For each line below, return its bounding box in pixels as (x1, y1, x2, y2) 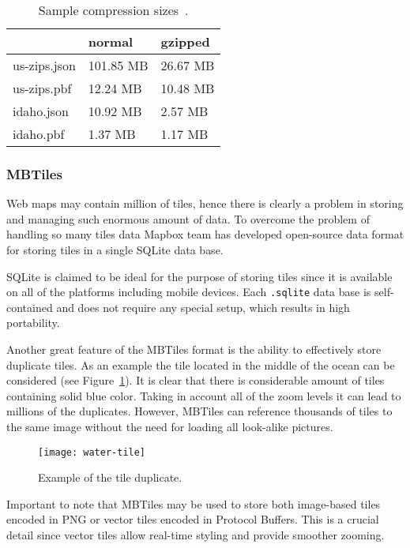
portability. (6, 314, 60, 331)
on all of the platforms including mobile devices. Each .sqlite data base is (6, 283, 371, 300)
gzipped (160, 32, 210, 51)
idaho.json (13, 102, 69, 120)
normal (88, 32, 134, 51)
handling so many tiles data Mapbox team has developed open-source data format (6, 226, 404, 242)
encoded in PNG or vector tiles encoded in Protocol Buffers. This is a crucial (6, 511, 379, 527)
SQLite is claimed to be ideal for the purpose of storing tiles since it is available (6, 268, 393, 284)
